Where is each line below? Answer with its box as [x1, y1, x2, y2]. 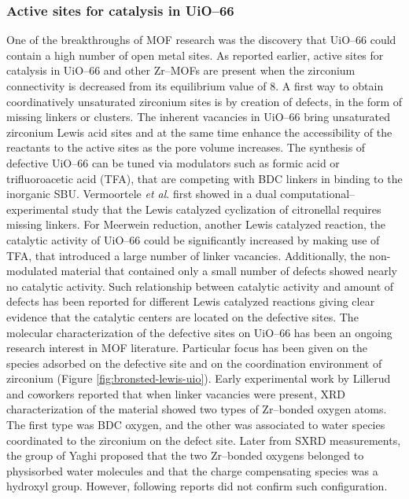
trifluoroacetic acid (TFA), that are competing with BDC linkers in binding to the [6, 170, 403, 186]
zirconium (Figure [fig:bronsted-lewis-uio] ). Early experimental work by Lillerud [6, 370, 391, 387]
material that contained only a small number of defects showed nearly [61, 262, 397, 279]
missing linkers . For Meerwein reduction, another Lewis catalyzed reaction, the [6, 216, 385, 233]
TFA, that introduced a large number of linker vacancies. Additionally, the [6, 247, 366, 263]
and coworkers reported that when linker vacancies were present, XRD [6, 385, 345, 402]
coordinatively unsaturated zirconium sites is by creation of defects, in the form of [6, 93, 403, 109]
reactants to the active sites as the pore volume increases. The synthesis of [6, 139, 366, 156]
